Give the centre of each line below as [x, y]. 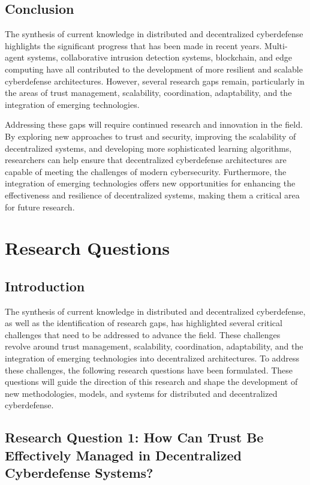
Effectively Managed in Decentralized [123, 455]
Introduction [45, 286]
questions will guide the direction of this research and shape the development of [151, 382]
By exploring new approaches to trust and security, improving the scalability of [151, 136]
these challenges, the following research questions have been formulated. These [149, 370]
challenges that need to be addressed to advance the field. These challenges [143, 334]
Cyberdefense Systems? [79, 473]
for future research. [40, 207]
